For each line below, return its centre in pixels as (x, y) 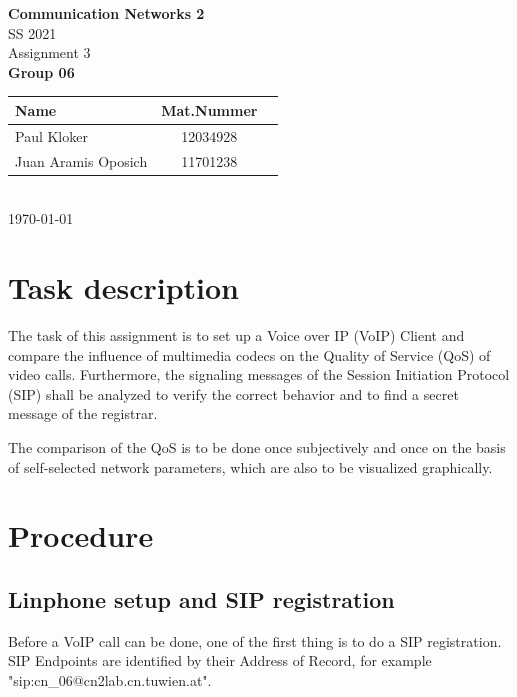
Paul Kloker (51, 135)
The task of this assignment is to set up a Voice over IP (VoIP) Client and (236, 334)
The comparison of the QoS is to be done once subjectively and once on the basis (257, 446)
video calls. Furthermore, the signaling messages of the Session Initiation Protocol (259, 374)
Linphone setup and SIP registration (201, 598)
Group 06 (41, 71)
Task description (124, 287)
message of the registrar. (83, 413)
